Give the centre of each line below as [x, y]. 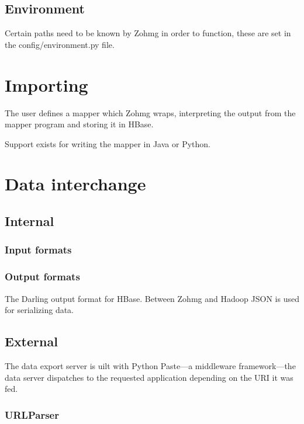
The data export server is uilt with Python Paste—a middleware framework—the [150, 365]
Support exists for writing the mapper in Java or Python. [108, 143]
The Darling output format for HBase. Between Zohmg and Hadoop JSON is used [152, 298]
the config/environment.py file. [60, 44]
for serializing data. [39, 310]
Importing [46, 84]
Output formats [42, 277]
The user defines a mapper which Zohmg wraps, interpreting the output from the [150, 112]
